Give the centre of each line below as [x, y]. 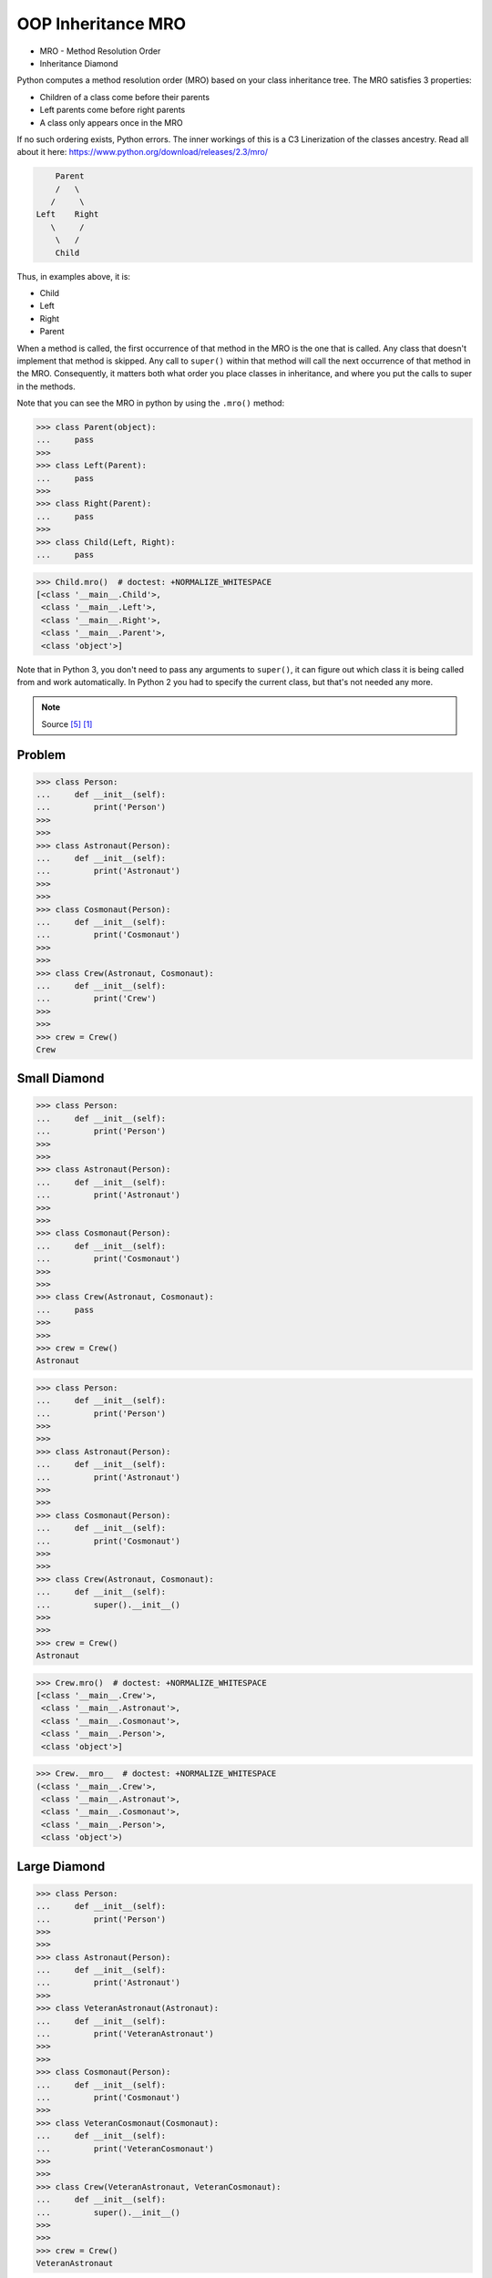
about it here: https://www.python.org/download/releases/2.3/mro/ [143, 152]
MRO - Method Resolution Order [100, 51]
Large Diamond [61, 1867]
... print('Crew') [96, 999]
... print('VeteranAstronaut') [125, 2034]
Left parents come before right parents [113, 110]
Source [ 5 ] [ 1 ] [67, 723]
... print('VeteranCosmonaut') [125, 2149]
